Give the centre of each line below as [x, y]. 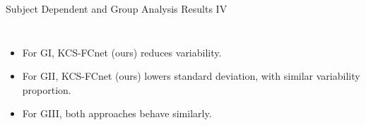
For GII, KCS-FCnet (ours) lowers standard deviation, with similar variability [191, 76]
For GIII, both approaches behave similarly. [117, 113]
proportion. [47, 89]
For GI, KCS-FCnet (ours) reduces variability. [122, 52]
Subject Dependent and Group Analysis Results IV [117, 8]
